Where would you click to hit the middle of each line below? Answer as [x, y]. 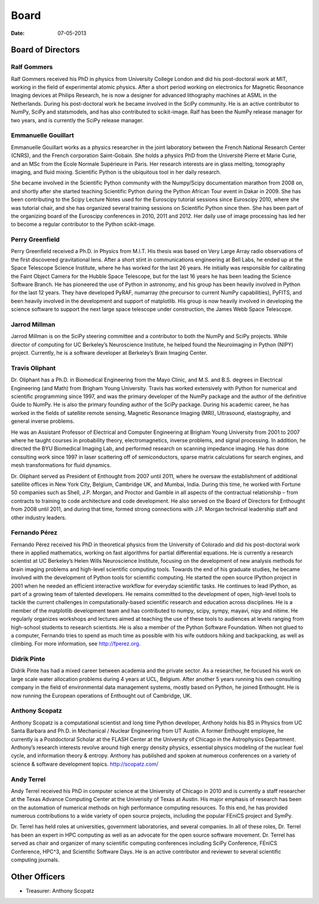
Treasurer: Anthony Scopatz [60, 890]
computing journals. [35, 860]
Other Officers [38, 877]
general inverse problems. [43, 421]
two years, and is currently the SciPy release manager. [77, 120]
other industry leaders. [39, 517]
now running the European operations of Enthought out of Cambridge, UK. [101, 695]
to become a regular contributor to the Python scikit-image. [83, 224]
